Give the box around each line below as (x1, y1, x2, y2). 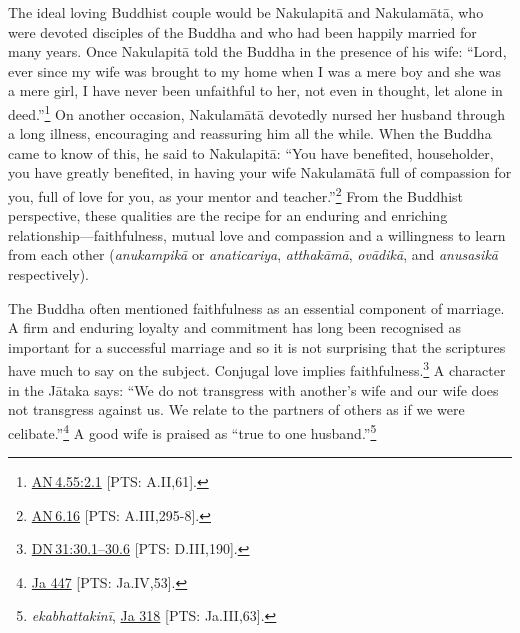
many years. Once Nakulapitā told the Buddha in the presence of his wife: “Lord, (8, 41, 507, 62)
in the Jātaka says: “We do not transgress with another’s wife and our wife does (8, 379, 499, 400)
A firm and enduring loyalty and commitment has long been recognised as (8, 317, 462, 338)
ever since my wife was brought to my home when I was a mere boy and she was (8, 60, 502, 81)
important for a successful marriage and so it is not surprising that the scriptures (8, 336, 506, 357)
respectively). (8, 264, 90, 285)
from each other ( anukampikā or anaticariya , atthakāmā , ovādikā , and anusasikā (8, 244, 498, 265)
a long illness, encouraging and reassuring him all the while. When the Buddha (8, 123, 492, 144)
